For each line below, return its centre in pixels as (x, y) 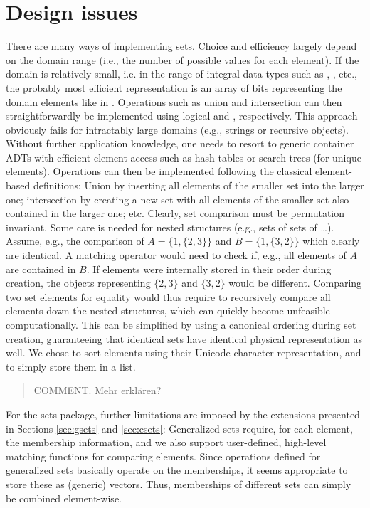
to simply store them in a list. (71, 366)
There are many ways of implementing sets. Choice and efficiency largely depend (181, 46)
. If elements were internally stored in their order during (209, 269)
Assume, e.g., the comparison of (75, 241)
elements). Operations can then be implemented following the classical (159, 171)
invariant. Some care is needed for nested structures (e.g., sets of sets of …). (170, 227)
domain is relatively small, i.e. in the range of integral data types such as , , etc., (181, 74)
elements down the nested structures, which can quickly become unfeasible (168, 311)
